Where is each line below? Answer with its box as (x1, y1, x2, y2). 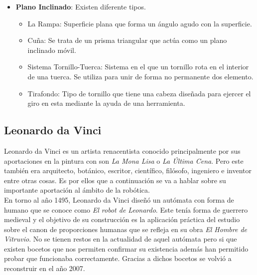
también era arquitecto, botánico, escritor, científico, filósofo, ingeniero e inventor (4, 165, 252, 176)
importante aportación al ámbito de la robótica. (4, 185, 150, 195)
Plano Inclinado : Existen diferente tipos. (15, 1, 146, 11)
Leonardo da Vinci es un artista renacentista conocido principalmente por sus (4, 145, 241, 156)
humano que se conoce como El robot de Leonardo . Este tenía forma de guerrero (4, 204, 248, 215)
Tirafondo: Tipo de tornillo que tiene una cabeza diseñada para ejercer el (27, 88, 251, 98)
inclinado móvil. (27, 44, 76, 55)
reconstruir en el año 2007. (4, 263, 85, 274)
